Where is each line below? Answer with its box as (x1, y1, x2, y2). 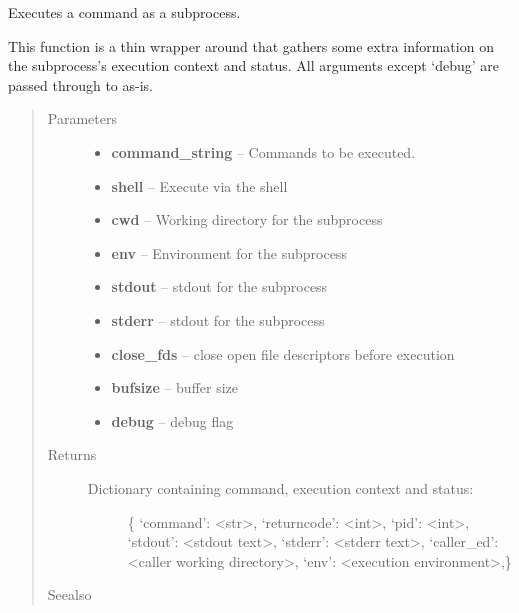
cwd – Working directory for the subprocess (111, 209, 383, 230)
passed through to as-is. (8, 74, 154, 95)
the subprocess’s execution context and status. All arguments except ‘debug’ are (8, 55, 500, 76)
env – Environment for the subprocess (111, 242, 347, 263)
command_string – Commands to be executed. (111, 141, 416, 162)
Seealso (47, 584, 92, 605)
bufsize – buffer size (111, 377, 239, 398)
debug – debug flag (111, 410, 234, 431)
